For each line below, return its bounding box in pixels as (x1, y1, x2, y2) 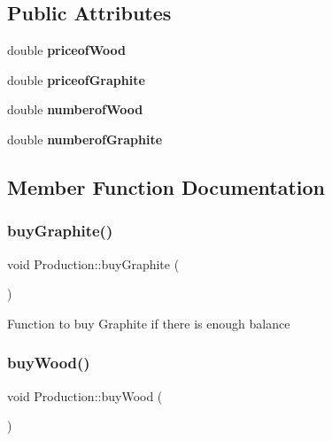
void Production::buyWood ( (7, 386, 163, 405)
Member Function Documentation (7, 173, 326, 200)
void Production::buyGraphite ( (7, 254, 180, 273)
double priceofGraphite (7, 70, 145, 89)
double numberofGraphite (7, 129, 163, 148)
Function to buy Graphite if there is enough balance (7, 313, 290, 332)
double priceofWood (7, 41, 126, 59)
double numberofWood (7, 100, 143, 119)
